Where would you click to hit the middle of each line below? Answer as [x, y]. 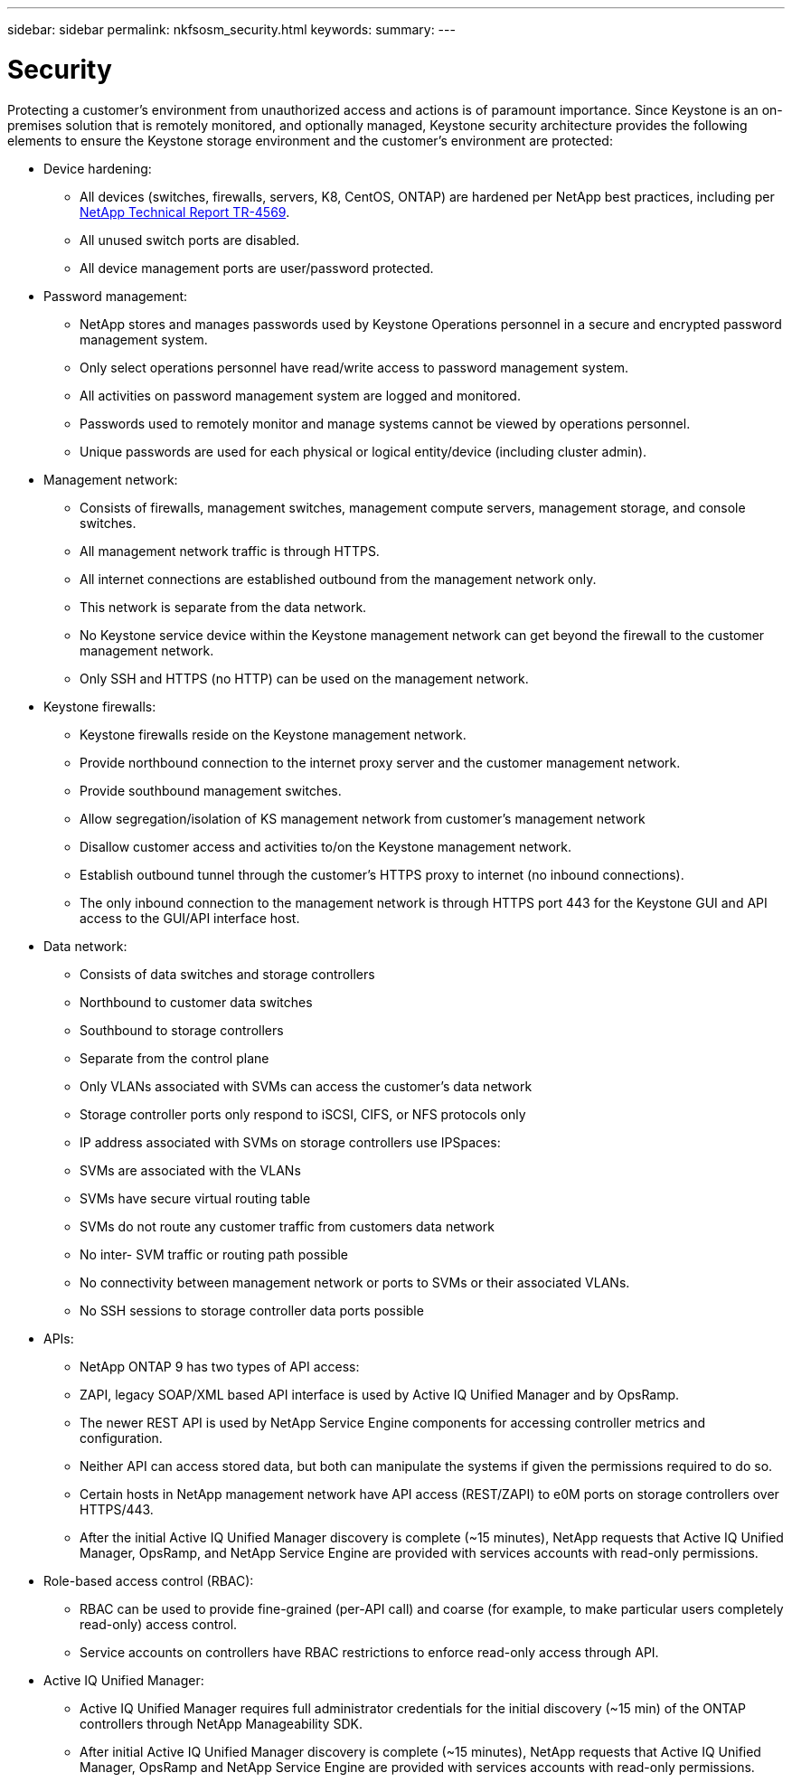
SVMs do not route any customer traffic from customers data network [287, 1226]
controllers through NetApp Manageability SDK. [221, 1723]
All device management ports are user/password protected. [257, 268]
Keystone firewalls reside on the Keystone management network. [273, 734]
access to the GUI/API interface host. [190, 918]
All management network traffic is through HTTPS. [230, 551]
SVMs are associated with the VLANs [190, 1170]
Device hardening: [98, 168]
